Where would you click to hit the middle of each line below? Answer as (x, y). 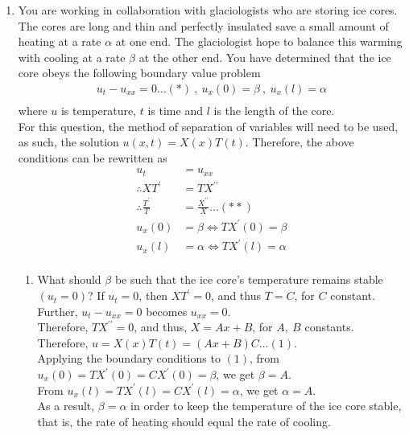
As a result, (66, 406)
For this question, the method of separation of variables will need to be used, (208, 126)
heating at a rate (60, 41)
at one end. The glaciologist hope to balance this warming (259, 41)
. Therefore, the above (300, 142)
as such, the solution (68, 142)
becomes (167, 311)
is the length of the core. (274, 111)
